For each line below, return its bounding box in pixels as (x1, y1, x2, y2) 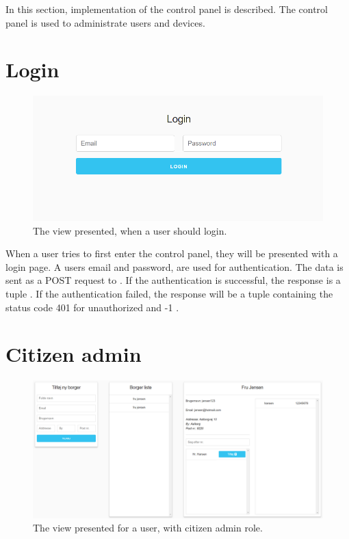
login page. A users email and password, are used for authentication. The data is (5, 259, 344, 274)
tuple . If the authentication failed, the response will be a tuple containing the (5, 286, 333, 300)
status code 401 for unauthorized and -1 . (5, 300, 179, 314)
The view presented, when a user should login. (33, 223, 227, 237)
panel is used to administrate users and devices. (5, 15, 205, 29)
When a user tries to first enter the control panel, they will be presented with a (5, 246, 338, 261)
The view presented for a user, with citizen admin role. (33, 521, 263, 535)
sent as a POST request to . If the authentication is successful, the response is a (5, 273, 341, 287)
